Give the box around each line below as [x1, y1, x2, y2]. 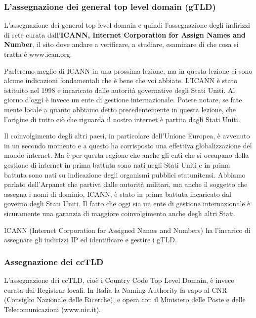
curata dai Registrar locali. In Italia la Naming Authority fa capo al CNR [4, 284, 227, 295]
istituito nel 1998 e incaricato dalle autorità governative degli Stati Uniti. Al [4, 85, 235, 95]
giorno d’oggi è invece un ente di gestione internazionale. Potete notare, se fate [4, 94, 242, 105]
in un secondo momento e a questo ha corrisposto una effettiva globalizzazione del [4, 140, 252, 150]
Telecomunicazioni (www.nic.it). [4, 304, 101, 314]
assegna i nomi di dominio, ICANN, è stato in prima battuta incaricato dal [4, 188, 231, 199]
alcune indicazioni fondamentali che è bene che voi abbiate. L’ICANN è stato [4, 75, 237, 86]
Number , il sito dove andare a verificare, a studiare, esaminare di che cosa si [4, 39, 239, 49]
